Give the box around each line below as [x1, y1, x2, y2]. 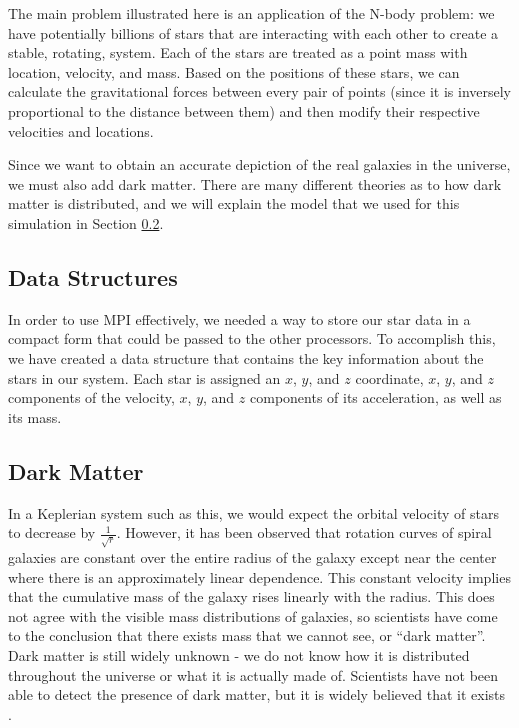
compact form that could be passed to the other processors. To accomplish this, [8, 328, 496, 349]
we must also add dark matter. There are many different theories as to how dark [8, 173, 502, 194]
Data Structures [8, 261, 178, 292]
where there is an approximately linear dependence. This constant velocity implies [8, 566, 511, 587]
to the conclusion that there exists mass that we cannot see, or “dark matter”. [8, 625, 486, 646]
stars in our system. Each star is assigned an [8, 367, 281, 388]
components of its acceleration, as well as [250, 387, 502, 408]
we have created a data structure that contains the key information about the [8, 347, 484, 368]
